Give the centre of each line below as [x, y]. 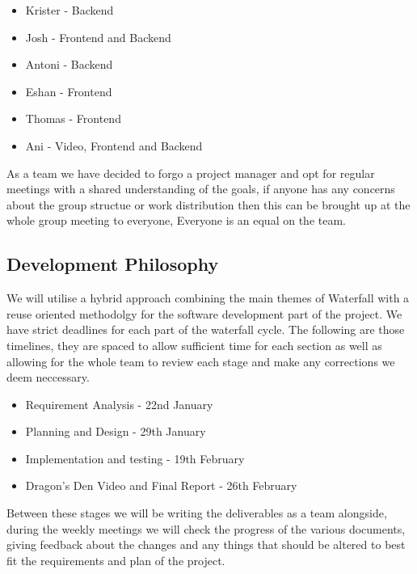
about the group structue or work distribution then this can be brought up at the [208, 204]
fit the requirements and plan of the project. [116, 560]
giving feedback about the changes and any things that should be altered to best [206, 544]
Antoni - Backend [69, 64]
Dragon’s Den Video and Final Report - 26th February [161, 485]
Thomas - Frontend [73, 118]
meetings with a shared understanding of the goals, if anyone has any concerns [201, 189]
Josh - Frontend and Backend [98, 37]
